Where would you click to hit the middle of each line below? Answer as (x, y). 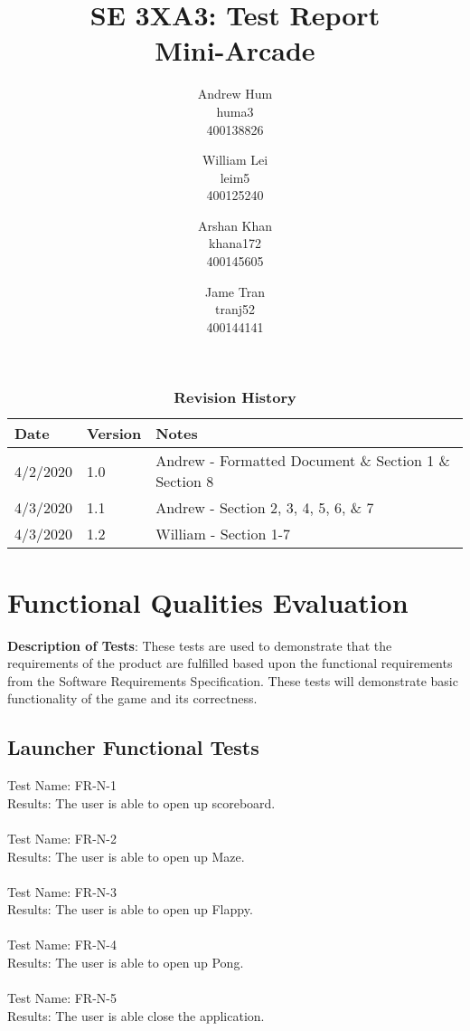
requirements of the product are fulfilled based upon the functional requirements (230, 663)
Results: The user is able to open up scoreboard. (141, 802)
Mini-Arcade (235, 50)
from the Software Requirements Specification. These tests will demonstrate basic (233, 680)
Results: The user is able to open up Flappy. (130, 909)
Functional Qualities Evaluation (208, 601)
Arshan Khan (235, 225)
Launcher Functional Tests (133, 747)
